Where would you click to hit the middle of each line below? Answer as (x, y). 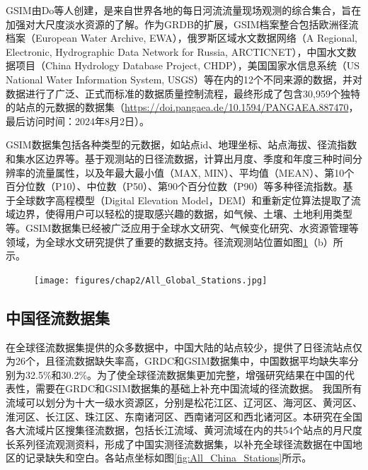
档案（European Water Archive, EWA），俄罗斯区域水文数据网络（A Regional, (182, 38)
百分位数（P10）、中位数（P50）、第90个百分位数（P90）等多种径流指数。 (174, 186)
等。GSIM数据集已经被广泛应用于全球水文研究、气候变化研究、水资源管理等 (182, 227)
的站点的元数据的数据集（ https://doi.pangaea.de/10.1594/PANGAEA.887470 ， (182, 107)
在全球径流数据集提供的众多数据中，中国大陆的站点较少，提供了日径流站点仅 (184, 347)
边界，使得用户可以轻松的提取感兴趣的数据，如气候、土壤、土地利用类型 (184, 214)
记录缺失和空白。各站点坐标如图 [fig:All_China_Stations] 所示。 (168, 458)
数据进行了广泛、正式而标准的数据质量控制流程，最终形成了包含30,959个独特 (183, 93)
